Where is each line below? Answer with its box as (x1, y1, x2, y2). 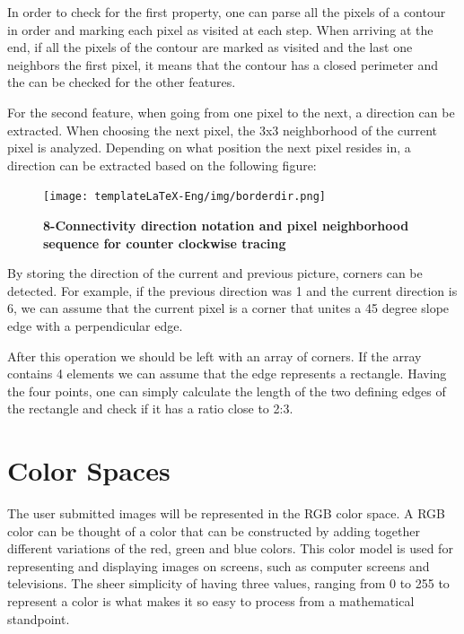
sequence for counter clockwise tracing (43, 233, 286, 252)
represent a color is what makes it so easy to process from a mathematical (7, 592, 415, 611)
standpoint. (7, 609, 70, 628)
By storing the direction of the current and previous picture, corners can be (7, 264, 423, 282)
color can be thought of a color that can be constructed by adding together (7, 521, 420, 540)
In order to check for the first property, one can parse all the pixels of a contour (7, 3, 446, 21)
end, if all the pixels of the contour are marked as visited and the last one (7, 38, 413, 56)
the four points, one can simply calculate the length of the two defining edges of (7, 381, 446, 400)
